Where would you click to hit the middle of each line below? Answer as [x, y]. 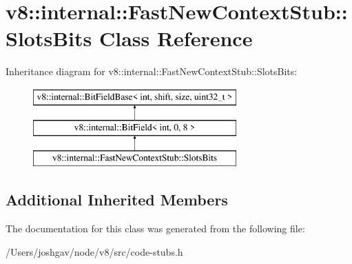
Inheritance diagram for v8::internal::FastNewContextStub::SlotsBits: [152, 71]
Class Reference [176, 38]
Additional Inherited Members [117, 200]
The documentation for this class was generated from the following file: [155, 229]
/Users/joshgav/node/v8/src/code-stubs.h [94, 251]
